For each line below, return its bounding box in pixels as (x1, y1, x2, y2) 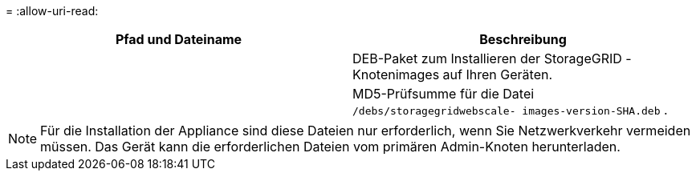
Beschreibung (479, 31, 567, 47)
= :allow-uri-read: (6, 4, 99, 18)
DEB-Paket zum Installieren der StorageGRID (352, 50, 622, 66)
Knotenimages (352, 66, 440, 82)
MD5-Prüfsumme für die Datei (352, 86, 535, 102)
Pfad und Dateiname (115, 31, 242, 47)
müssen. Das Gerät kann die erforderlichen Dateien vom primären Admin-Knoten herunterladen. (40, 139, 621, 155)
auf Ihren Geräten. (442, 66, 553, 82)
